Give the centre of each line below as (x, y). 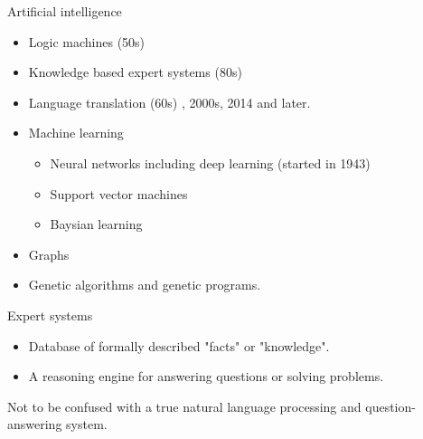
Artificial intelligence (65, 11)
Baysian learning (96, 224)
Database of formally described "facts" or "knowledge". (179, 345)
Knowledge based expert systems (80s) (135, 72)
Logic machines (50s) (87, 41)
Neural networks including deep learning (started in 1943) (210, 162)
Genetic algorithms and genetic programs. (145, 285)
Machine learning (76, 133)
